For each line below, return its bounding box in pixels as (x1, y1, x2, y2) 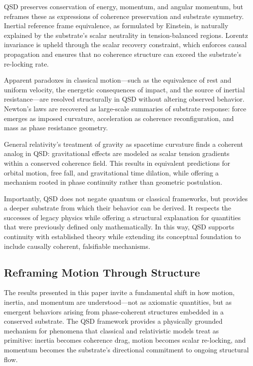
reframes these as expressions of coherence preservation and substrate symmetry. (4, 11, 244, 21)
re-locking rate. (4, 58, 49, 69)
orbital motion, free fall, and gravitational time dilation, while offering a (4, 167, 219, 177)
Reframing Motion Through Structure (4, 264, 200, 279)
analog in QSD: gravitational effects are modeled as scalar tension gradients (4, 148, 230, 158)
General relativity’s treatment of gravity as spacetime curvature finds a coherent (4, 139, 243, 149)
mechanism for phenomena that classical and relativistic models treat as (4, 325, 219, 335)
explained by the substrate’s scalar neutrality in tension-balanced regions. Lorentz (4, 30, 248, 40)
